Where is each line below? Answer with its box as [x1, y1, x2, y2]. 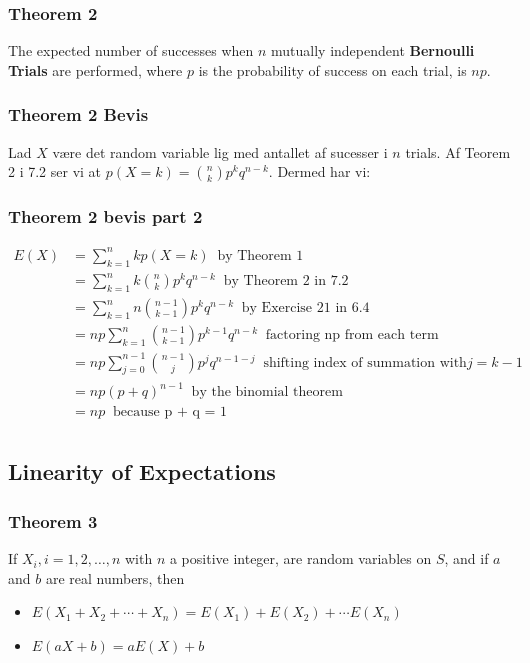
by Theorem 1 [217, 248, 304, 263]
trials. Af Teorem [405, 141, 511, 162]
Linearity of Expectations [8, 456, 276, 487]
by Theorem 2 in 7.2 [223, 274, 349, 289]
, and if [444, 548, 489, 569]
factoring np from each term [265, 328, 439, 343]
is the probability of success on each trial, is [198, 59, 467, 80]
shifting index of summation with [263, 355, 467, 370]
